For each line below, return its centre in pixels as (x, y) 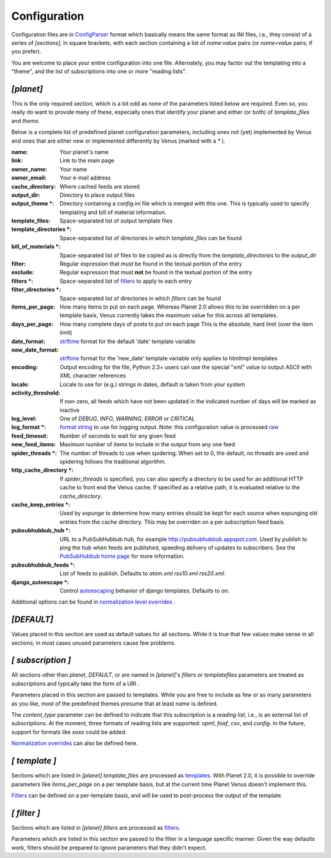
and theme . (25, 120)
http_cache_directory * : (42, 470)
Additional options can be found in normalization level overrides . (93, 602)
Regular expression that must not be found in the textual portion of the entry (156, 272)
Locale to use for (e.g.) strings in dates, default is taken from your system (152, 384)
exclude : (23, 272)
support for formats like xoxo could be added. (69, 732)
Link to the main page (87, 160)
